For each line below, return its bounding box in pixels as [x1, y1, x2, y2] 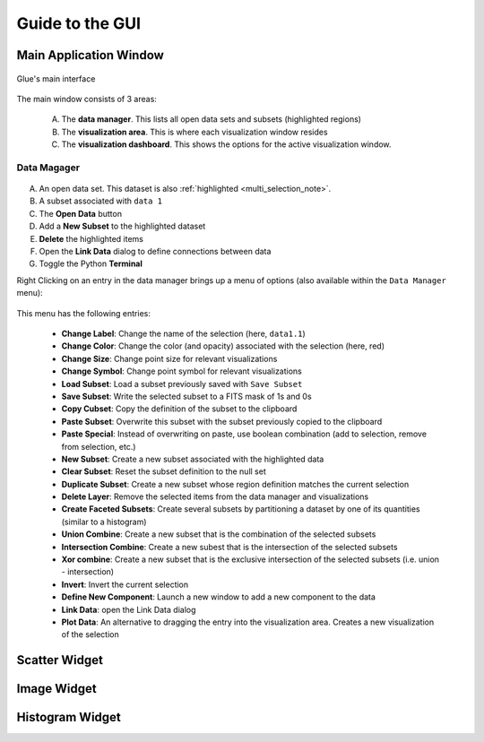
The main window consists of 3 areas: [16, 93, 157, 104]
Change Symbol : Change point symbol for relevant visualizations [61, 366, 302, 376]
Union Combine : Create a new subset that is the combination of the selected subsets [61, 529, 376, 539]
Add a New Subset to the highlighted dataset [39, 220, 206, 232]
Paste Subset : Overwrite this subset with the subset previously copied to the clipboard [61, 416, 383, 427]
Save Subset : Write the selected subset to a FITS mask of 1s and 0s [61, 391, 313, 401]
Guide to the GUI [16, 13, 142, 33]
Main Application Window [16, 47, 165, 63]
